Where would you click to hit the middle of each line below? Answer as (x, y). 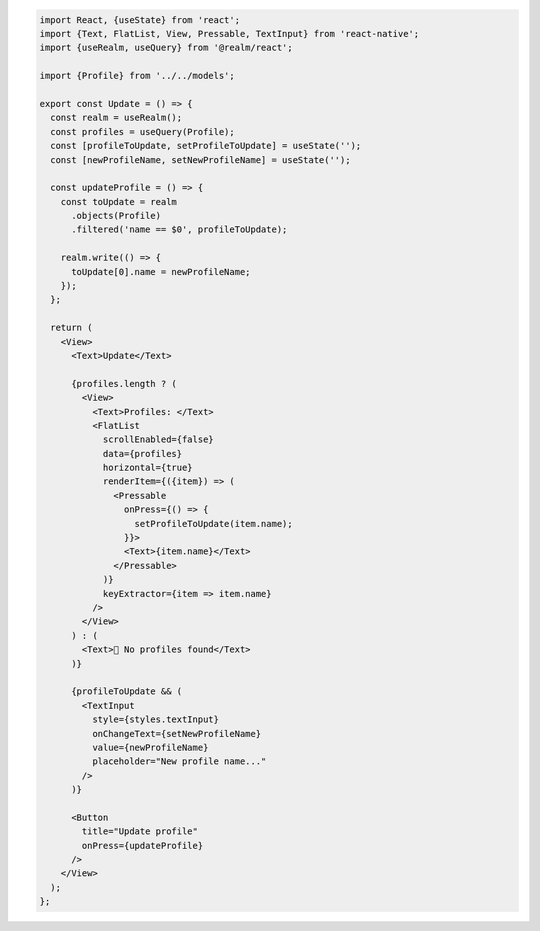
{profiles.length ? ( (124, 383)
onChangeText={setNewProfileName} (176, 733)
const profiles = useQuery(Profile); (142, 131)
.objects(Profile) (116, 216)
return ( (71, 328)
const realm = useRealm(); (116, 118)
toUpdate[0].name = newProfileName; (161, 271)
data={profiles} (142, 453)
